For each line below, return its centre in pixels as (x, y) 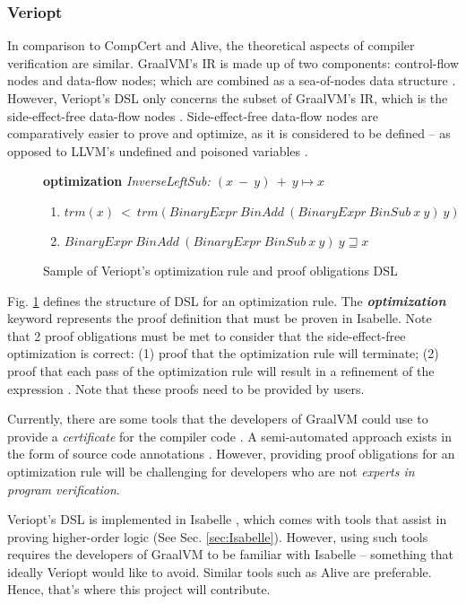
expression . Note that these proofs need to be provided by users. (186, 388)
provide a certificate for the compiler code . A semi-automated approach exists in (229, 436)
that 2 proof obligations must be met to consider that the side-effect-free (207, 335)
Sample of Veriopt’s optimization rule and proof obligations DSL (220, 270)
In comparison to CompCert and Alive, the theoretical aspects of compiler (211, 45)
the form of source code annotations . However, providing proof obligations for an (231, 454)
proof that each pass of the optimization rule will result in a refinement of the (221, 370)
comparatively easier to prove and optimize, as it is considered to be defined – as (229, 133)
